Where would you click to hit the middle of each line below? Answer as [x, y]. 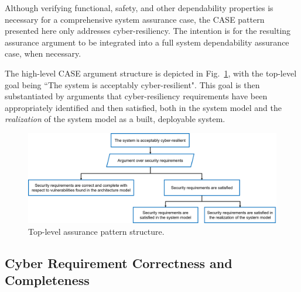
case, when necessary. [43, 53]
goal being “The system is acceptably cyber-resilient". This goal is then [132, 84]
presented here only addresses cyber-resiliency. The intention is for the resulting [148, 31]
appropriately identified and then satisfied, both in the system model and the [143, 107]
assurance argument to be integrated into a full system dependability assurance [147, 42]
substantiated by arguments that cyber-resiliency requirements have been [136, 96]
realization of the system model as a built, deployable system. [115, 119]
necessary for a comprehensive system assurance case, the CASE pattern [135, 19]
